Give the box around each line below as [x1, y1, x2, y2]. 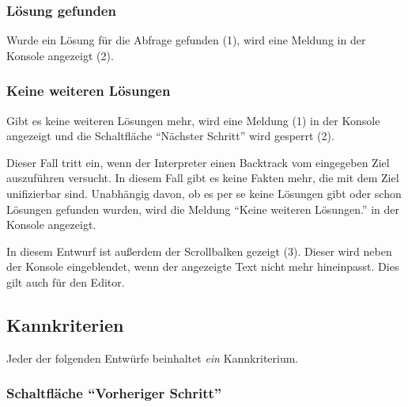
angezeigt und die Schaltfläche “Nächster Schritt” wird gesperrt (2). [6, 127, 334, 144]
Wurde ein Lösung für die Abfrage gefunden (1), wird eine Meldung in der [6, 32, 366, 48]
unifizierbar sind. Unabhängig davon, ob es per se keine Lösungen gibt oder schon [6, 185, 402, 201]
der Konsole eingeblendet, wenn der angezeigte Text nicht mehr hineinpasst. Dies [6, 258, 399, 275]
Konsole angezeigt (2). [6, 47, 114, 63]
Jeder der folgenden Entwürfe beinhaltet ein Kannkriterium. [6, 349, 299, 366]
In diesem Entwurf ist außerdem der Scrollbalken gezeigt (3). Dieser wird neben [6, 242, 392, 259]
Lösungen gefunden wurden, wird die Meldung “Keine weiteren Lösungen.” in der [6, 200, 399, 217]
